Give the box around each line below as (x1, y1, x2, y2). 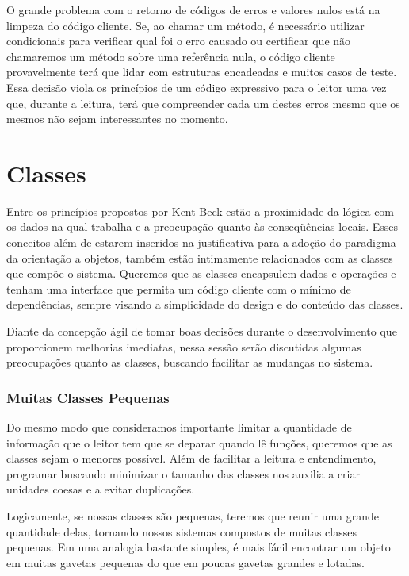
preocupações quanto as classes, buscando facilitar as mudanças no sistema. (6, 354, 373, 371)
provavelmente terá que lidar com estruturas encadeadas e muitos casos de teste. (6, 63, 397, 80)
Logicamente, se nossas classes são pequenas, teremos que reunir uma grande (6, 508, 380, 524)
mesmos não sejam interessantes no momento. (6, 110, 228, 127)
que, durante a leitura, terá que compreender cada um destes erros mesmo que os (6, 94, 400, 111)
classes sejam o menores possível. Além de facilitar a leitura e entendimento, (6, 450, 377, 467)
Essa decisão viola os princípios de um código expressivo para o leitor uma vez (6, 79, 387, 95)
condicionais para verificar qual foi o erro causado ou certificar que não (6, 33, 351, 49)
